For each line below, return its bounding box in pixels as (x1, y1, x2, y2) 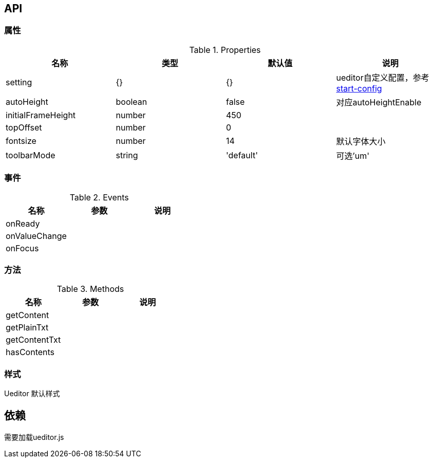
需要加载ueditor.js (4, 432, 64, 441)
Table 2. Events (69, 192, 129, 202)
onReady (6, 218, 40, 229)
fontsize (6, 135, 36, 146)
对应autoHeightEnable (336, 97, 422, 107)
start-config (336, 83, 382, 94)
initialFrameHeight (6, 109, 76, 120)
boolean (116, 96, 147, 107)
